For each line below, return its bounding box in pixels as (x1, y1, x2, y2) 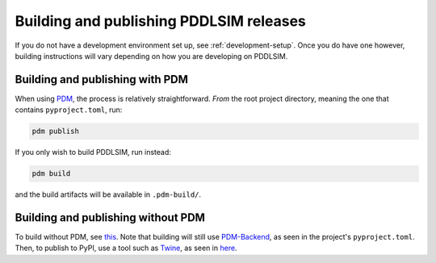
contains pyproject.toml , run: (15, 105, 123, 115)
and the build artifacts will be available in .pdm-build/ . (15, 190, 202, 199)
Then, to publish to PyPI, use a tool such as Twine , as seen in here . (15, 243, 237, 253)
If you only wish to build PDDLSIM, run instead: (15, 148, 171, 157)
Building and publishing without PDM (15, 211, 206, 224)
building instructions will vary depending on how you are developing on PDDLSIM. (15, 51, 288, 61)
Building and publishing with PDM (15, 73, 189, 86)
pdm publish (31, 127, 80, 136)
